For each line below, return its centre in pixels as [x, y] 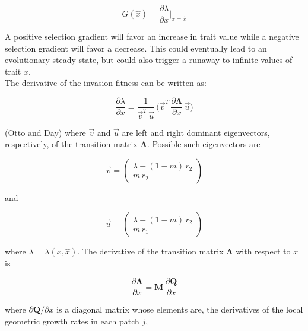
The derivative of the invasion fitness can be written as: [106, 83]
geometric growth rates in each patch [72, 321]
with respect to [263, 251]
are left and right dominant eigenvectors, [196, 132]
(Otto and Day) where [45, 132]
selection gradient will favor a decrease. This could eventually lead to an [136, 48]
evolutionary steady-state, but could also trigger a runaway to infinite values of [149, 60]
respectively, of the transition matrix [71, 144]
